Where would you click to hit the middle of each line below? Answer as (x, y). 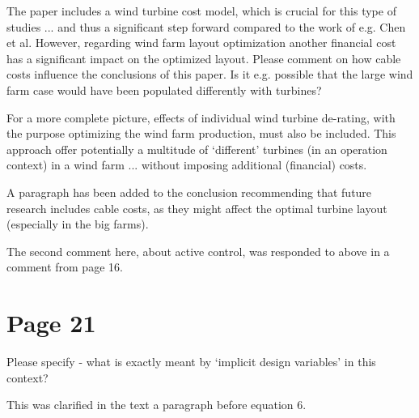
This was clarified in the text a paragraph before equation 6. (157, 405)
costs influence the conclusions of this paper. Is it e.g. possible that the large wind (210, 74)
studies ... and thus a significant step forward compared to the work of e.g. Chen (206, 26)
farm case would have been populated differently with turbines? (164, 90)
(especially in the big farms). (78, 224)
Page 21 (51, 323)
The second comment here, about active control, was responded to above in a (198, 251)
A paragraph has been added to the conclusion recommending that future (189, 192)
